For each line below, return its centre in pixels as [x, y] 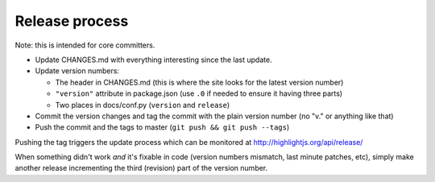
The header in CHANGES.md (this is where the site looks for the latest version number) [199, 82]
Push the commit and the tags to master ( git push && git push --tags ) [162, 127]
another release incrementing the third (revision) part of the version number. [141, 168]
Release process [72, 21]
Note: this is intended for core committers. [85, 45]
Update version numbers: [77, 71]
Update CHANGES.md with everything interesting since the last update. [154, 60]
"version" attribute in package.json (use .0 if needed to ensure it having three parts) [199, 93]
